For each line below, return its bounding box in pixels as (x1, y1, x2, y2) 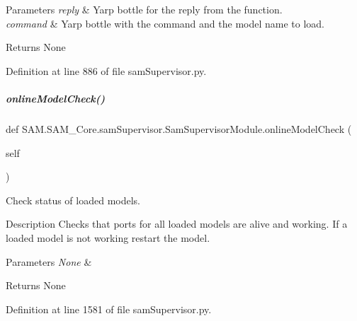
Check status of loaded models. (6, 192, 140, 207)
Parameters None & (6, 254, 92, 269)
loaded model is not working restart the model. (6, 230, 210, 245)
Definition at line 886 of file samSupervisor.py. (6, 63, 207, 78)
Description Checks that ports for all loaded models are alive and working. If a (6, 216, 348, 231)
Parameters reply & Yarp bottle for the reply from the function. (6, 2, 283, 16)
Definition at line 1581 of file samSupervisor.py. (6, 301, 212, 316)
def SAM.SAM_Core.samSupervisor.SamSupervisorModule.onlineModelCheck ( (6, 121, 352, 136)
